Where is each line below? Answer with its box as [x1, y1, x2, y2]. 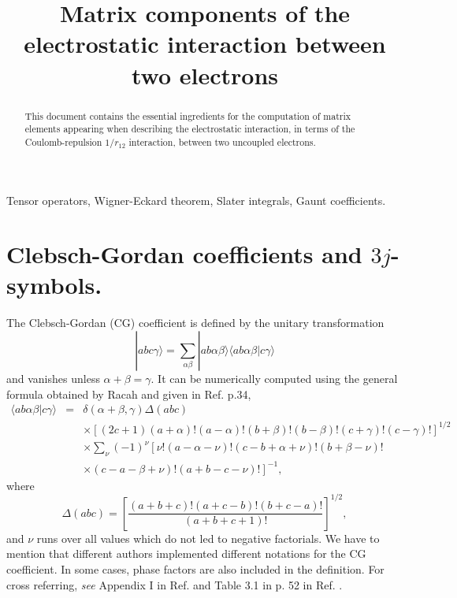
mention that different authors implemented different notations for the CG [6, 545, 366, 562]
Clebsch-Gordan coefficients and [6, 238, 362, 270]
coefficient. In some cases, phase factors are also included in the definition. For [6, 560, 385, 577]
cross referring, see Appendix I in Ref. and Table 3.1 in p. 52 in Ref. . [6, 576, 343, 592]
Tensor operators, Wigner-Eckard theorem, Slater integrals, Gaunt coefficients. [6, 191, 386, 208]
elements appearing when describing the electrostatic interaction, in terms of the [24, 122, 355, 136]
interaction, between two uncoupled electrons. [128, 135, 316, 148]
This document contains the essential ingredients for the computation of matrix [24, 109, 351, 122]
